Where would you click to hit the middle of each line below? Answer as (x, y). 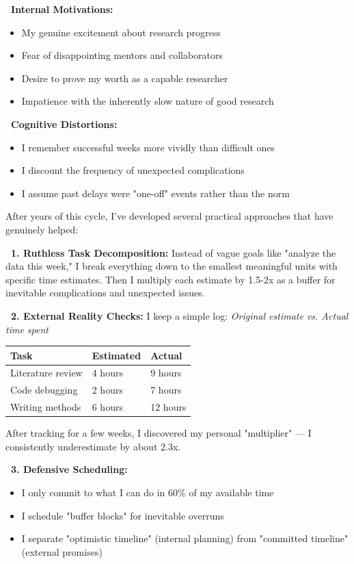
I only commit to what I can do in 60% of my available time (148, 492)
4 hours (107, 373)
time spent (27, 329)
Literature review (46, 373)
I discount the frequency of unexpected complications (133, 170)
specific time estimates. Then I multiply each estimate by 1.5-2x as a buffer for (171, 279)
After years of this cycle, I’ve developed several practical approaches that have (169, 216)
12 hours (168, 407)
